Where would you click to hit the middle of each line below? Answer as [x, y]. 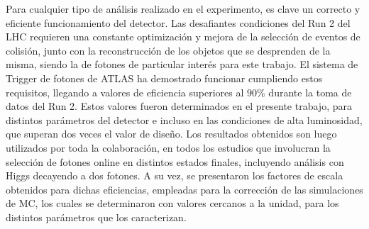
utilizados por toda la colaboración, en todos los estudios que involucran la [168, 147]
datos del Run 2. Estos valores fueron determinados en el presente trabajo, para [179, 106]
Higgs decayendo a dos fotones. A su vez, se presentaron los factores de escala [175, 175]
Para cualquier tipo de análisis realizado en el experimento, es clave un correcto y [183, 9]
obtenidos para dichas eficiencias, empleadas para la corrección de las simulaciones [184, 189]
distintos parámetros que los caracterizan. [96, 217]
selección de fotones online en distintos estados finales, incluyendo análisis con [175, 161]
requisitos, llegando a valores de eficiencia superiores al [125, 92]
